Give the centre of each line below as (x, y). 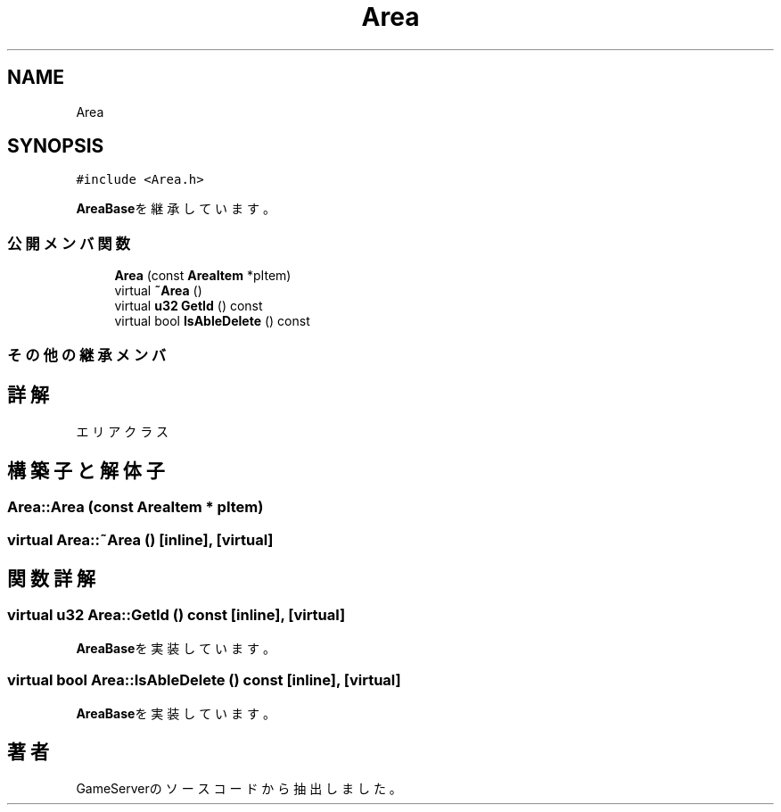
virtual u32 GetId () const (189, 306)
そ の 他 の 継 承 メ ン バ (87, 355)
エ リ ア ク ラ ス (123, 432)
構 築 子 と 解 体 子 (86, 470)
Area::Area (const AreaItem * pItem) (136, 507)
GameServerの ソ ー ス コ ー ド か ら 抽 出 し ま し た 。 (239, 789)
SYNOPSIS (56, 146)
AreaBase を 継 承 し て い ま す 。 (176, 209)
